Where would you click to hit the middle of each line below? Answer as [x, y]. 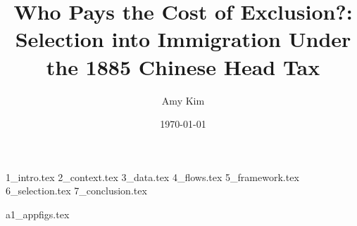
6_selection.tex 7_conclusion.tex [76, 191]
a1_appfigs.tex [38, 214]
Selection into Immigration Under [183, 39]
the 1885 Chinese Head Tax [183, 66]
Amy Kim [183, 100]
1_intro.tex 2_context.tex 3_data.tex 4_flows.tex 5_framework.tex [152, 177]
